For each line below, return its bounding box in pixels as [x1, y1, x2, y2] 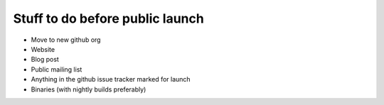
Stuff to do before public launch [13, 11, 204, 26]
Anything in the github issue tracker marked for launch [31, 75, 191, 84]
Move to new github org [31, 35, 101, 44]
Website [31, 45, 55, 53]
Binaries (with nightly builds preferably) [31, 85, 146, 94]
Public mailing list [31, 65, 82, 74]
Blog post [31, 55, 60, 64]
